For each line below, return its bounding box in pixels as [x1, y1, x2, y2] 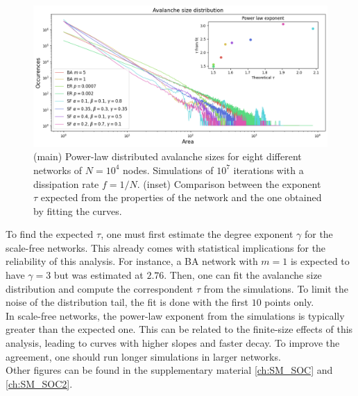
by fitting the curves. [33, 203, 122, 218]
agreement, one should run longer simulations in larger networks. [6, 349, 281, 363]
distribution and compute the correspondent [6, 281, 194, 295]
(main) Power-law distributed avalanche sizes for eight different [33, 149, 302, 164]
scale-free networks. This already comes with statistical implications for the [6, 240, 326, 255]
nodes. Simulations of [123, 162, 214, 177]
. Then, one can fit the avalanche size [164, 268, 322, 282]
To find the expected [6, 227, 94, 241]
